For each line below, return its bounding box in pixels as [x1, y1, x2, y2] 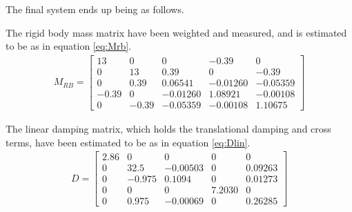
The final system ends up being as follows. [6, 2, 184, 16]
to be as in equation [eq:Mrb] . [6, 39, 132, 53]
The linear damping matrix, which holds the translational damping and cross [6, 121, 331, 135]
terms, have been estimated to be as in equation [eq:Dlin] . [6, 135, 251, 149]
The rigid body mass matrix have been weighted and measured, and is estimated [6, 25, 347, 39]
